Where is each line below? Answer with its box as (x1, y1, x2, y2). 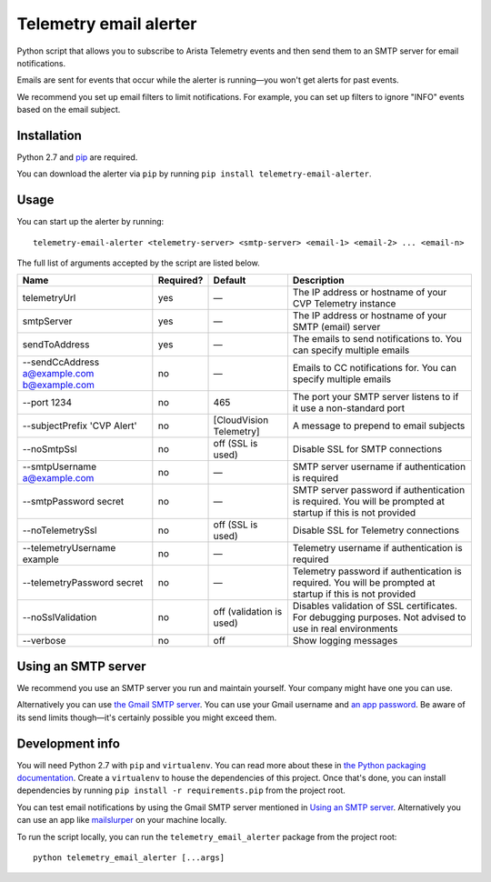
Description (292, 274, 345, 286)
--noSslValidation (22, 611, 97, 624)
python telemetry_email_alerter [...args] (33, 853, 225, 863)
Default (213, 274, 246, 286)
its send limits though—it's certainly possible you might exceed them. (16, 712, 277, 723)
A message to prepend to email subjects (292, 419, 466, 432)
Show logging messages (292, 635, 398, 647)
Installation (16, 127, 82, 143)
